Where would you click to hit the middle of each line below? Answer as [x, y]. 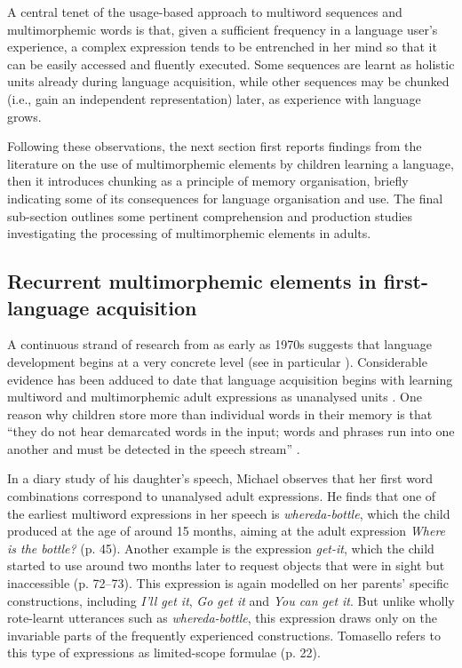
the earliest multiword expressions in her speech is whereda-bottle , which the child [229, 513]
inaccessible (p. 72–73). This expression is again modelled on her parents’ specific [228, 583]
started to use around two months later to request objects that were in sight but [226, 565]
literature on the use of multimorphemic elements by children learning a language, [231, 163]
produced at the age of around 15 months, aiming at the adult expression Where [227, 531]
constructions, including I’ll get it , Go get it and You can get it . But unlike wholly [231, 600]
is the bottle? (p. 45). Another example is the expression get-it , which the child [221, 548]
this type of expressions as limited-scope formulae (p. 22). [164, 652]
